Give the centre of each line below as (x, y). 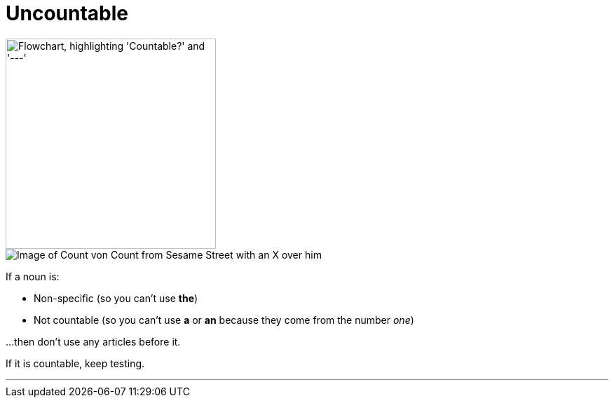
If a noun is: (33, 276)
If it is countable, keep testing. (75, 363)
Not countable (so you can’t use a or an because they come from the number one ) (224, 320)
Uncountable (67, 13)
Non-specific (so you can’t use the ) (116, 298)
